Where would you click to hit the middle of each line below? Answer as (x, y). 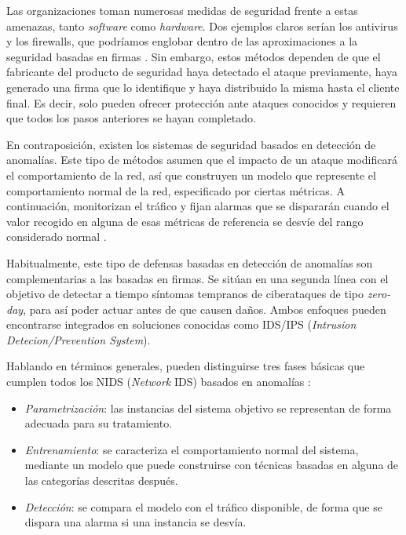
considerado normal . (57, 237)
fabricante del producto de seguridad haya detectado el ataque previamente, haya (202, 72)
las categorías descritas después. (101, 480)
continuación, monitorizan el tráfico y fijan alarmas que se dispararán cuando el (198, 206)
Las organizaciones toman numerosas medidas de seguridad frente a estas (182, 10)
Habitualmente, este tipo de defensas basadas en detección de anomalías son (190, 262)
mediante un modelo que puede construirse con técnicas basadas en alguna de (212, 465)
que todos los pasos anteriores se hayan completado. (131, 118)
